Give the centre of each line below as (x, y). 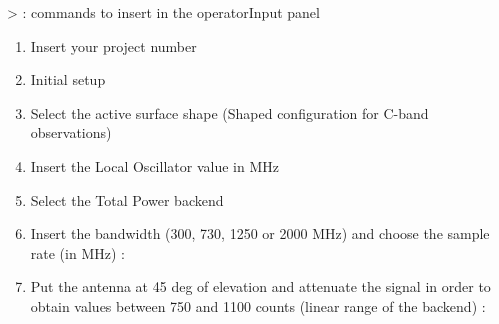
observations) (71, 132)
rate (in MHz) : (77, 252)
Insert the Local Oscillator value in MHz (154, 165)
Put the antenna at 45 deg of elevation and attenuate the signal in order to (260, 286)
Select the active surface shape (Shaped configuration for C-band (229, 112)
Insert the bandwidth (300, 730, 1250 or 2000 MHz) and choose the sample (260, 233)
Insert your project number (113, 45)
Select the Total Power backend (127, 199)
